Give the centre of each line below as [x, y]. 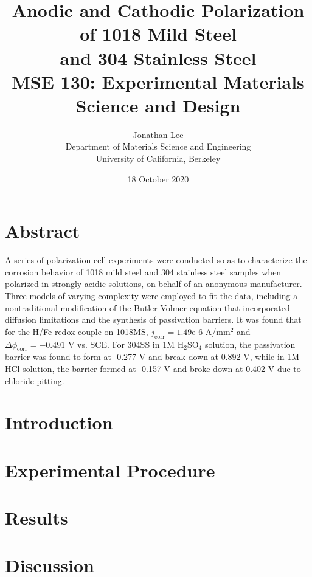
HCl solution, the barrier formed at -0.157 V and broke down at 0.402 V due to [153, 368]
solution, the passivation [250, 344]
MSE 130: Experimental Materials [158, 81]
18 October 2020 [158, 178]
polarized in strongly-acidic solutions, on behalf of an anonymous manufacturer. [154, 284]
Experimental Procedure [110, 470]
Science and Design [158, 105]
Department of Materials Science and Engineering [158, 146]
